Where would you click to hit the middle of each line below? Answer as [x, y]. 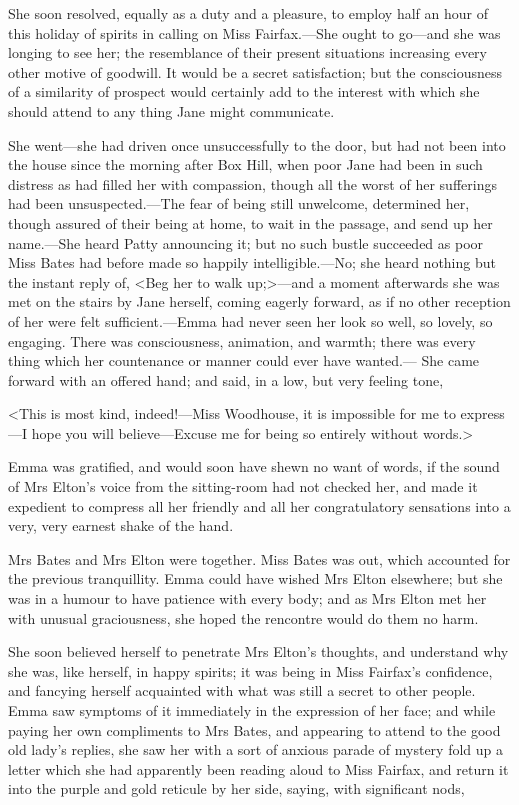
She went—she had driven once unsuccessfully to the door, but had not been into [257, 144]
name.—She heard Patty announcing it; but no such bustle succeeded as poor [246, 242]
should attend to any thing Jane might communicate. [171, 110]
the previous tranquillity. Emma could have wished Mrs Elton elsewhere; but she [255, 578]
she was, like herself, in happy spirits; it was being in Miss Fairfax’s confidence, [250, 670]
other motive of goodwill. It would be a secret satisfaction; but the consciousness [255, 71]
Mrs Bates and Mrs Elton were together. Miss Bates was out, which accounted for [259, 558]
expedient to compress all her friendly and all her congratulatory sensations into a [259, 505]
